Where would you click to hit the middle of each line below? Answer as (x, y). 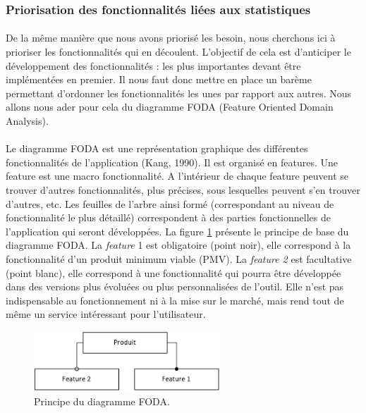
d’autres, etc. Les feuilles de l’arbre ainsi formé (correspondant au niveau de (170, 203)
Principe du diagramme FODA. (102, 401)
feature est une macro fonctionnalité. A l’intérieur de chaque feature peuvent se (177, 176)
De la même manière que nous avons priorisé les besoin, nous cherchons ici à (171, 38)
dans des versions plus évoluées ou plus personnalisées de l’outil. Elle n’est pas (175, 286)
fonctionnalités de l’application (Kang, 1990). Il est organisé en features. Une (172, 162)
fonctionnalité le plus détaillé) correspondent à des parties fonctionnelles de (168, 217)
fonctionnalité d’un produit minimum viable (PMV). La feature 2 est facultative (179, 258)
